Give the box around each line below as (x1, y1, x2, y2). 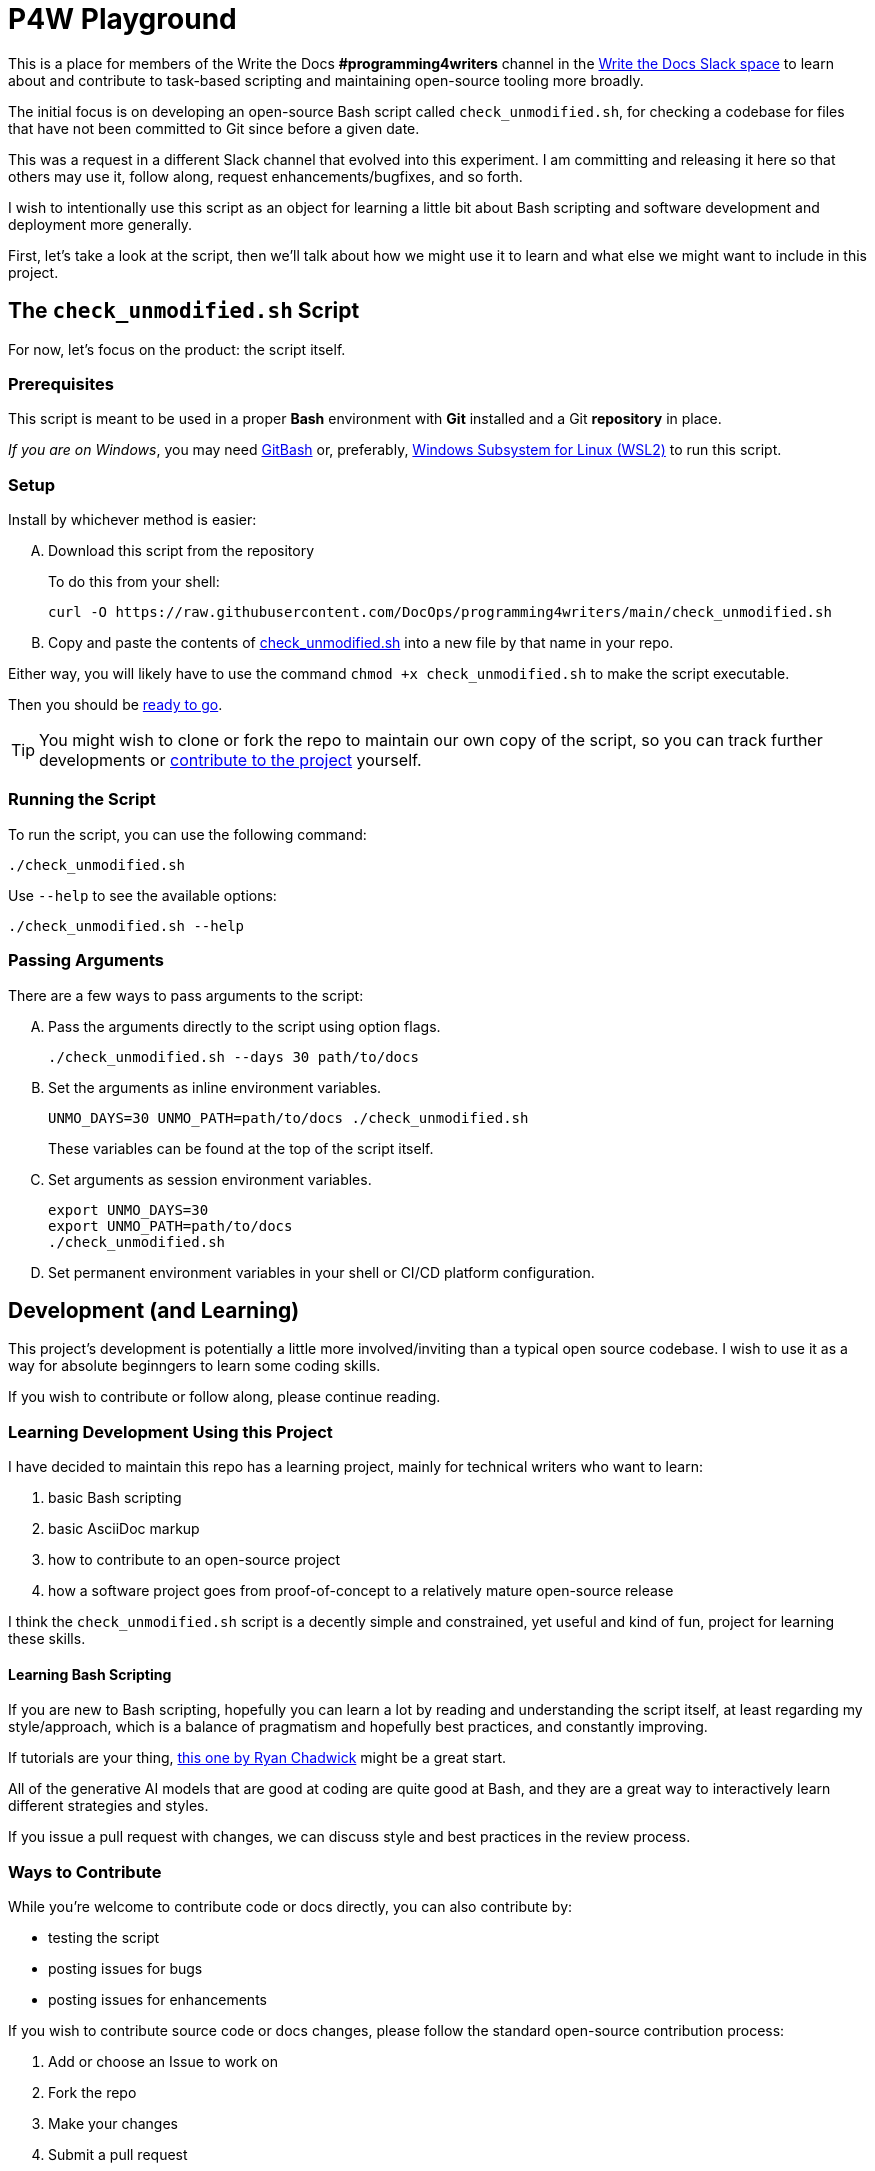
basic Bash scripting (48, 1489, 182, 1507)
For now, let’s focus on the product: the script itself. (8, 340, 346, 358)
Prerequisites (8, 373, 114, 394)
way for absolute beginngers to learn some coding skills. (8, 1357, 381, 1375)
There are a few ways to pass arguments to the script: (8, 986, 364, 1004)
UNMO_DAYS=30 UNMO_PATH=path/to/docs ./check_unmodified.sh (48, 1109, 529, 1126)
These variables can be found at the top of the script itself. (48, 1139, 434, 1157)
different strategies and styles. (8, 1797, 209, 1815)
